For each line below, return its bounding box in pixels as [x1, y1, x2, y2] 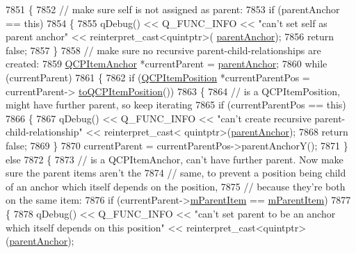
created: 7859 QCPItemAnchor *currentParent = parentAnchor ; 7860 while [6, 56, 327, 71]
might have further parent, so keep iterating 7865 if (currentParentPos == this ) [6, 97, 346, 112]
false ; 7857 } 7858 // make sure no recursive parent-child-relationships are [6, 42, 321, 57]
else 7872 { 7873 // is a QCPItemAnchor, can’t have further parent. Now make [6, 152, 343, 166]
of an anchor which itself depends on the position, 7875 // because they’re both [6, 179, 346, 193]
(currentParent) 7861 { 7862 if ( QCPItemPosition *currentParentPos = [6, 70, 310, 84]
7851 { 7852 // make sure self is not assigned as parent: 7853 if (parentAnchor [6, 2, 340, 16]
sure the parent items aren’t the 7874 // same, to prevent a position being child [6, 165, 346, 180]
